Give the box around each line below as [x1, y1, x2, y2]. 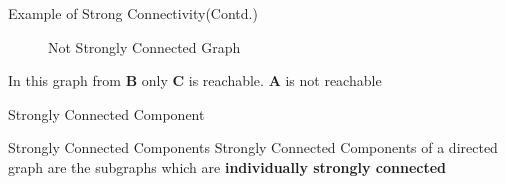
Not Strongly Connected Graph [48, 36, 241, 57]
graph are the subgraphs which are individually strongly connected [8, 156, 447, 177]
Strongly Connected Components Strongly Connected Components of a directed [8, 137, 498, 158]
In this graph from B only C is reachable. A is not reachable [8, 70, 382, 91]
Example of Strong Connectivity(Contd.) [8, 3, 258, 23]
